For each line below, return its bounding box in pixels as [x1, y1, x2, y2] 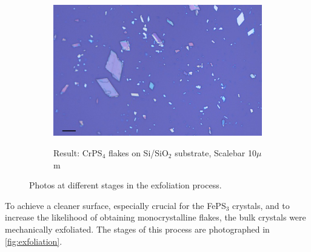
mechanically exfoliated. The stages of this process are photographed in [5, 222, 270, 235]
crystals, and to [232, 199, 290, 211]
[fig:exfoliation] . [5, 234, 62, 247]
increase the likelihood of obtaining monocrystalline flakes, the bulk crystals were [5, 211, 306, 224]
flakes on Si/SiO [108, 147, 169, 159]
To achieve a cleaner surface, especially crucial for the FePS [5, 199, 226, 211]
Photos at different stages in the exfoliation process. [29, 179, 222, 191]
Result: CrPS [53, 147, 102, 159]
